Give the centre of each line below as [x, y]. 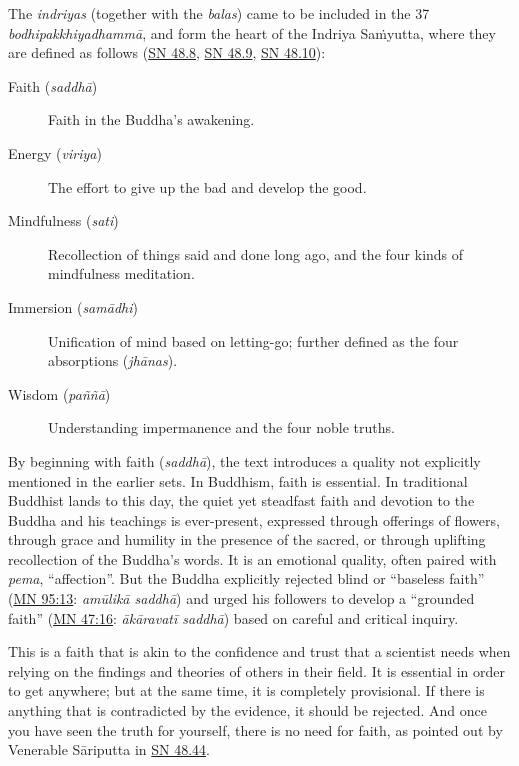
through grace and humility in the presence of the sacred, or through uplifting [247, 539]
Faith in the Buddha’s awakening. [151, 119]
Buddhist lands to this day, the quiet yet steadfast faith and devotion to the [241, 500]
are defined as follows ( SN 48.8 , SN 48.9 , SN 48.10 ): [167, 52]
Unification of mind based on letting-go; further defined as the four [253, 340]
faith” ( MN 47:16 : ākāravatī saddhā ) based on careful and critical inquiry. [233, 617]
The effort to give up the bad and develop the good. [207, 186]
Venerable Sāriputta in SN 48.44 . [109, 749]
